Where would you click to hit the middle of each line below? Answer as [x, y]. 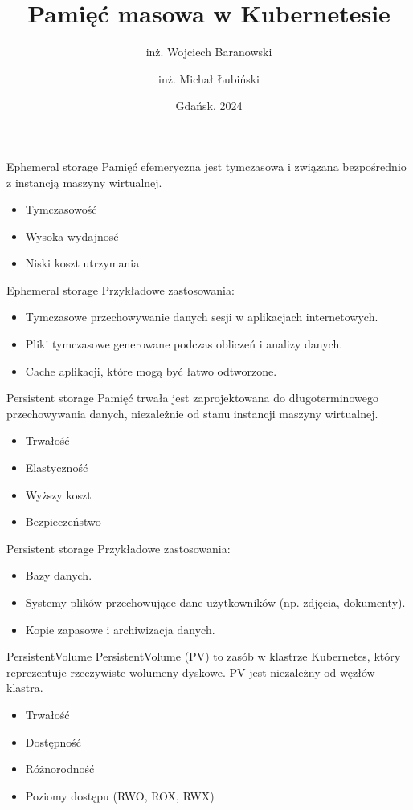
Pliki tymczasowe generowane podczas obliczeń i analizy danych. [184, 344]
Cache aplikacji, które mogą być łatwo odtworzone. [151, 370]
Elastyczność [57, 468]
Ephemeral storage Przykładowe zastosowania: [121, 289]
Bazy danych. [59, 575]
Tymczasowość [61, 209]
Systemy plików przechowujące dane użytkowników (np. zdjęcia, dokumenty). [215, 602]
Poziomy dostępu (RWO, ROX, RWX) [120, 795]
